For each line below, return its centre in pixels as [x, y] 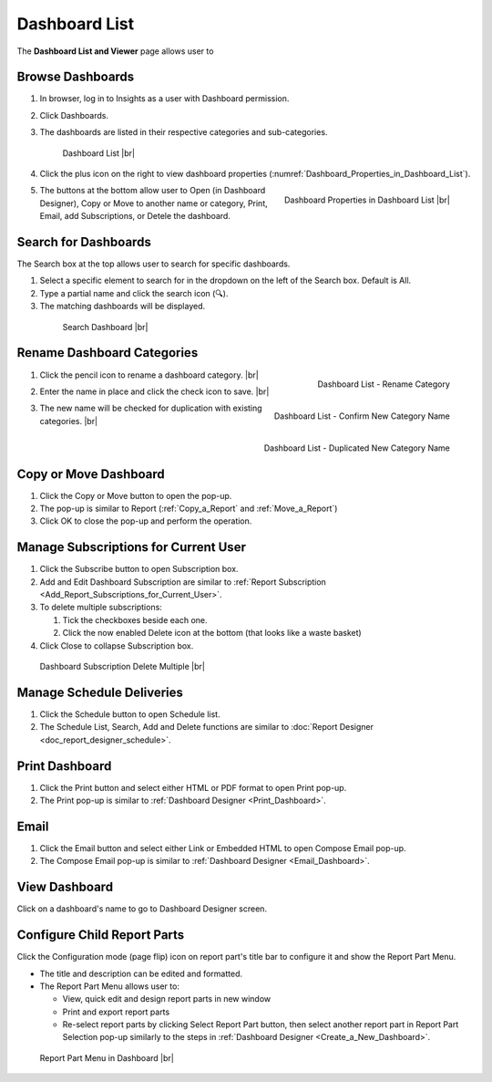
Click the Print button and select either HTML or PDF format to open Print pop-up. [193, 787]
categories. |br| [69, 421]
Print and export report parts [116, 1012]
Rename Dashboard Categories [108, 353]
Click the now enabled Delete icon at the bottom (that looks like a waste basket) [212, 633]
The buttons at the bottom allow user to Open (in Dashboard [153, 191]
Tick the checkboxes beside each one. [135, 619]
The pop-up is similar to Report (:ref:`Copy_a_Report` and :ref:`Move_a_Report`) [189, 508]
